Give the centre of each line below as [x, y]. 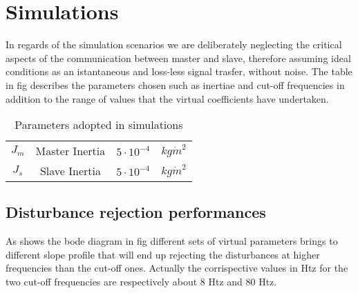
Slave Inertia [70, 171]
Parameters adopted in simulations [99, 125]
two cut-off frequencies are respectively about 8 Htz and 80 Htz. [141, 282]
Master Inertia [70, 151]
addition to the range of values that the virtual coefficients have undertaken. [167, 98]
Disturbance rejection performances [136, 212]
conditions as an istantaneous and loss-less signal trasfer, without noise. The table [179, 71]
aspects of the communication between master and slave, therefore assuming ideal [178, 58]
